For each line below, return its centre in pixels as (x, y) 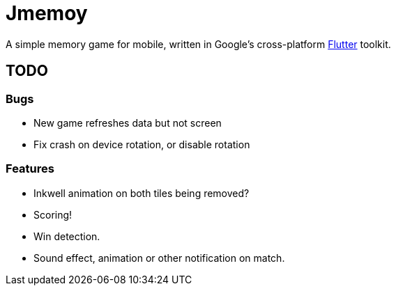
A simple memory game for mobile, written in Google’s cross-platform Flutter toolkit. (198, 44)
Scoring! (53, 214)
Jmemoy (47, 13)
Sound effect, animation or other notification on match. (159, 258)
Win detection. (67, 236)
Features (30, 169)
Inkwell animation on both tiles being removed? (142, 193)
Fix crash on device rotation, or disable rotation (142, 144)
